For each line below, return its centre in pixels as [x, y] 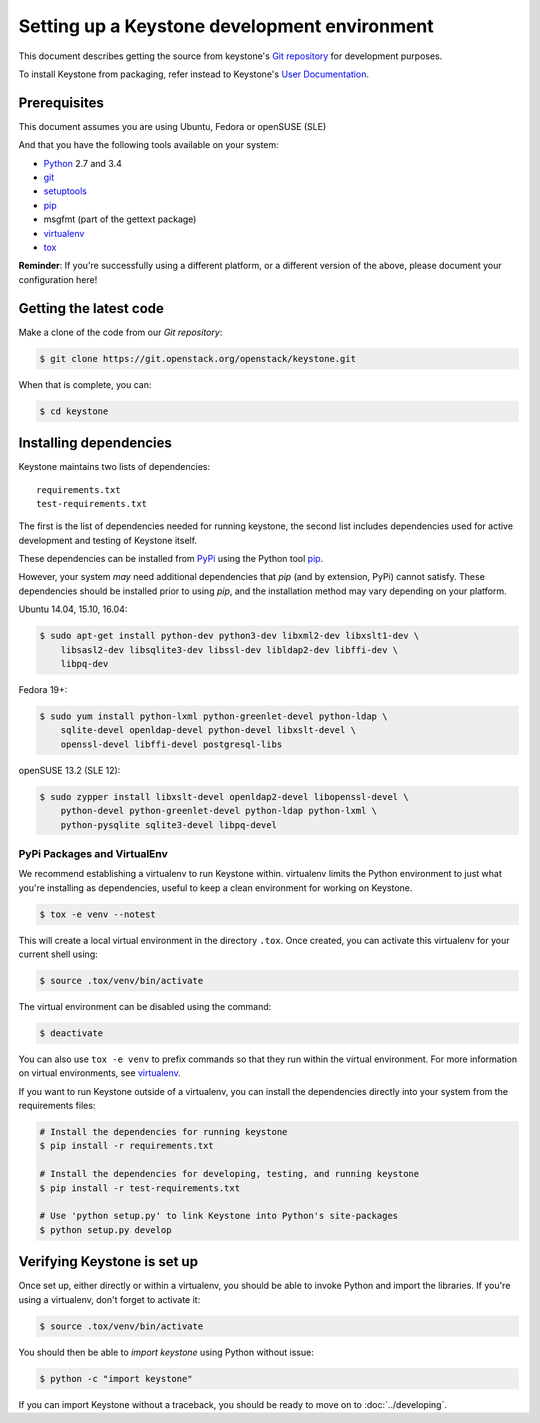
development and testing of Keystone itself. [108, 540]
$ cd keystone [74, 411]
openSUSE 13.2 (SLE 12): [69, 770]
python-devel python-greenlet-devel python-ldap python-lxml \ [219, 811]
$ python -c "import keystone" [116, 1378]
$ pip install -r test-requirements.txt [139, 1188]
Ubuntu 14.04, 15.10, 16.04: [73, 609]
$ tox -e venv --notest [98, 914]
